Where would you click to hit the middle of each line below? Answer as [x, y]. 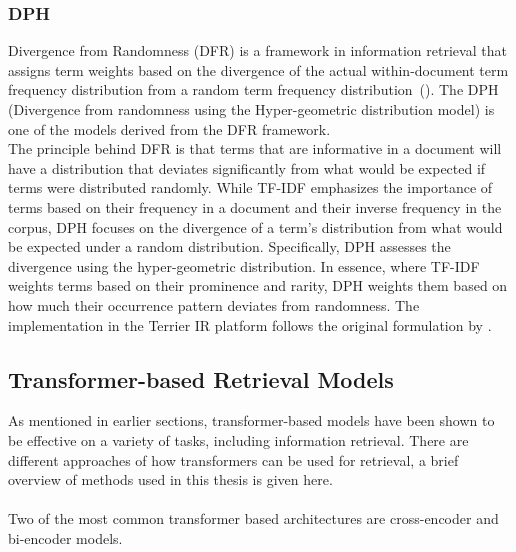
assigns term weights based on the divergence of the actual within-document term [258, 69]
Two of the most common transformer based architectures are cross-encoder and [253, 518]
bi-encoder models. [65, 537]
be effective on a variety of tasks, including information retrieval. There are [238, 439]
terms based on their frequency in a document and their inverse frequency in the [255, 206]
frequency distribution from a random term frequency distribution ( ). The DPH [253, 89]
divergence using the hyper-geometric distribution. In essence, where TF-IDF [244, 265]
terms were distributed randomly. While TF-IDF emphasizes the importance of [250, 187]
